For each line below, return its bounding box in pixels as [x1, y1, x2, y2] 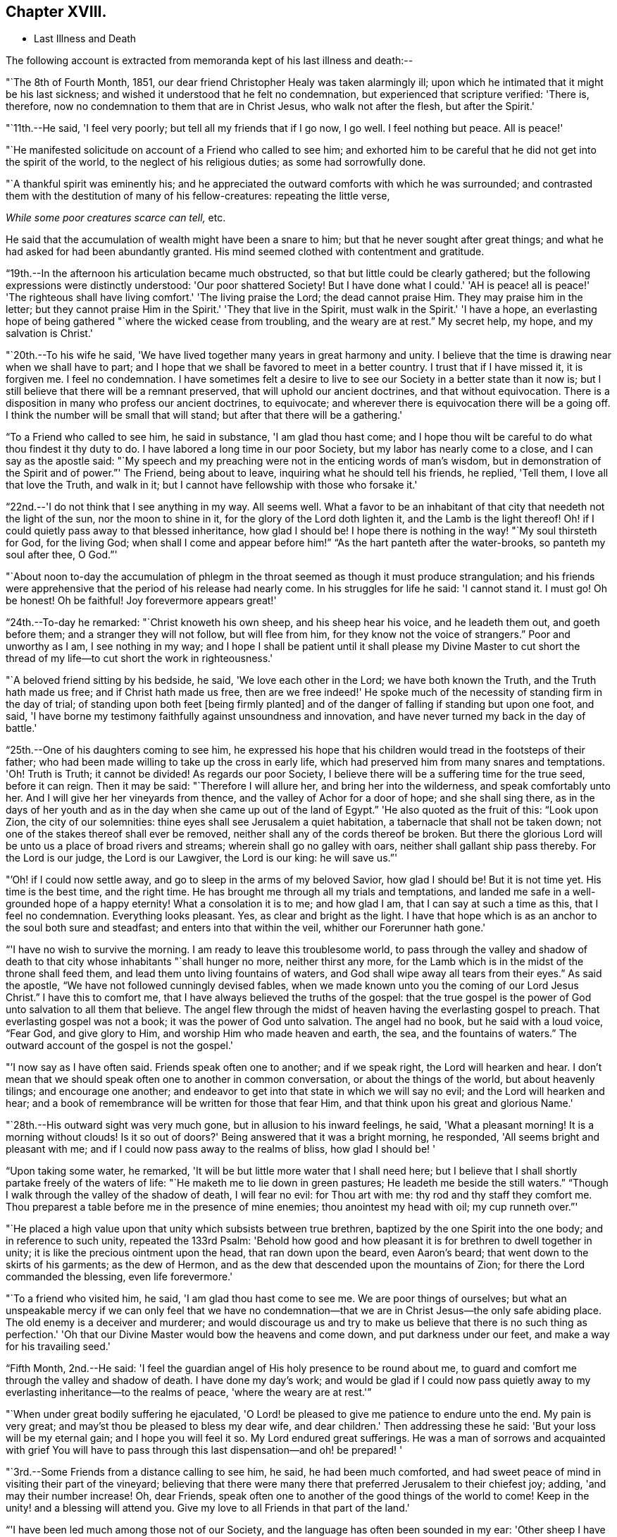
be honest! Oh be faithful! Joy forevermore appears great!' [6, 594, 277, 607]
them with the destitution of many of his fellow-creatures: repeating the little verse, [6, 190, 390, 202]
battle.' [6, 722, 37, 735]
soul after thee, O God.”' [6, 549, 118, 561]
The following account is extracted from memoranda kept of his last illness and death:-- [6, 54, 413, 67]
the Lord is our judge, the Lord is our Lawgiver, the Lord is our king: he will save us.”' [6, 852, 398, 864]
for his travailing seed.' [6, 1340, 111, 1353]
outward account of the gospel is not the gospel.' [6, 1039, 233, 1052]
